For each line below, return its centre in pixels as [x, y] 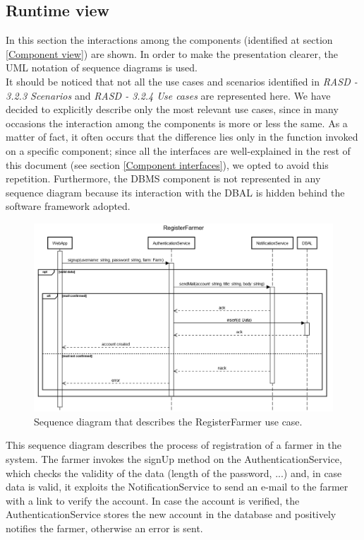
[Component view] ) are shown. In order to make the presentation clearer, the [172, 53]
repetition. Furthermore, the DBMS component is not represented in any [163, 178]
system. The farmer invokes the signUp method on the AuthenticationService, [174, 458]
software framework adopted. [68, 206]
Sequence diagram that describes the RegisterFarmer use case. [168, 421]
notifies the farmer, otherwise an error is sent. [104, 528]
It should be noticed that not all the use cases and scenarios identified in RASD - [182, 81]
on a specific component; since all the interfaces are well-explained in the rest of [178, 150]
